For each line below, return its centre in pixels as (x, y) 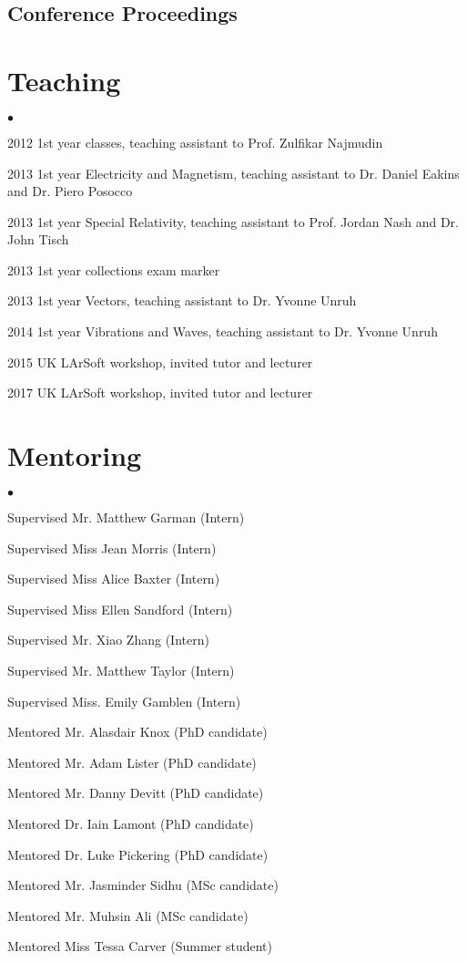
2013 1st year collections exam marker (114, 269)
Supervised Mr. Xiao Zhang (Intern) (108, 640)
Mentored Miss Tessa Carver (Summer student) (140, 946)
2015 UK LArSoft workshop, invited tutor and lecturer (160, 362)
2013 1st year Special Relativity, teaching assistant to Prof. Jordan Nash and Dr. (233, 221)
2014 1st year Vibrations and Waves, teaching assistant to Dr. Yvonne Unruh (223, 331)
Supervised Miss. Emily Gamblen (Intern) (124, 701)
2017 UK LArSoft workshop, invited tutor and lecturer (160, 393)
